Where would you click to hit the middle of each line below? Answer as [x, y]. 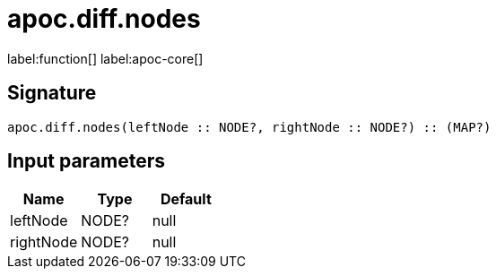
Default [186, 199]
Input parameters [87, 161]
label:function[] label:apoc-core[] [105, 58]
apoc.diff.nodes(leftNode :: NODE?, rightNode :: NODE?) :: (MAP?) [249, 127]
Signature [52, 93]
